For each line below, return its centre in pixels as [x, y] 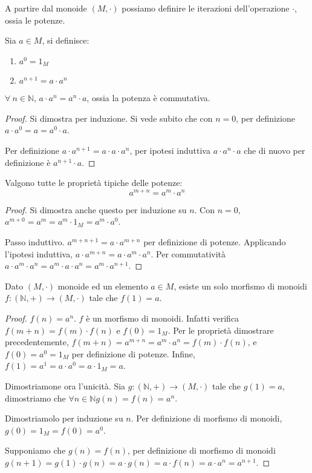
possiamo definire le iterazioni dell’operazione [206, 8]
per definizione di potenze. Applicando [215, 242]
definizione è [28, 162]
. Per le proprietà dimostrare [221, 330]
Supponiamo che [35, 450]
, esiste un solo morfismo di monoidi [240, 286]
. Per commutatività [188, 253]
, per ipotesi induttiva [170, 150]
